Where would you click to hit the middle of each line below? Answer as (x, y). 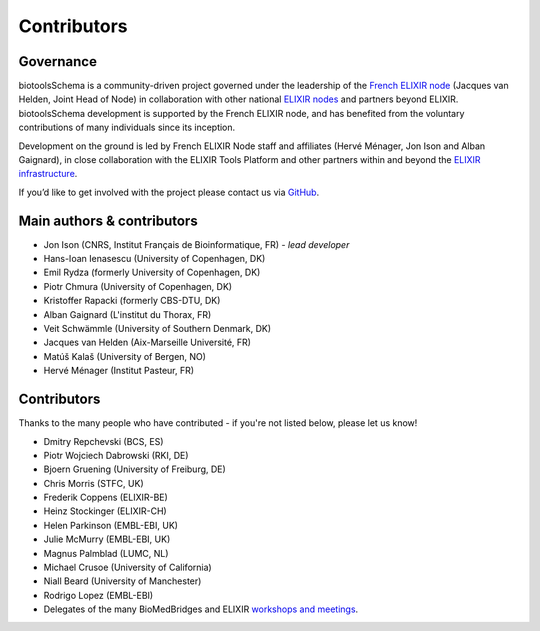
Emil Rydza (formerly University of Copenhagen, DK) (152, 272)
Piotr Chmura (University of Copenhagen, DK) (138, 286)
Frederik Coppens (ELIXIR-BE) (106, 497)
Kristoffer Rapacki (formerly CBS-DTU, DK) (132, 301)
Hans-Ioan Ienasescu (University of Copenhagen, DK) (154, 259)
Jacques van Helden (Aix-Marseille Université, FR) (147, 342)
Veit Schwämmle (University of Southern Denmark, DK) (157, 329)
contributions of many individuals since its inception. (127, 127)
